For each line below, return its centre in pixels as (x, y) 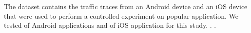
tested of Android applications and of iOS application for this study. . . (110, 25)
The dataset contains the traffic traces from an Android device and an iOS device (126, 6)
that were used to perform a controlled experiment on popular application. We (121, 16)
